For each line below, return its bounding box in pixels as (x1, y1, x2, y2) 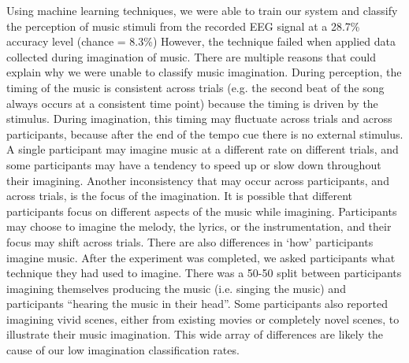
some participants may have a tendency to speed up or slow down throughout (6, 156, 381, 172)
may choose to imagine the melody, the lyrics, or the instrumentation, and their (6, 218, 392, 235)
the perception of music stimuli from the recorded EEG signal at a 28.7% (6, 17, 360, 34)
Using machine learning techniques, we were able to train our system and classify (6, 2, 398, 18)
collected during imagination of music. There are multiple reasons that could (6, 48, 376, 65)
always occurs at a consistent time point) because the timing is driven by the (6, 94, 378, 111)
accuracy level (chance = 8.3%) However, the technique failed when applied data (6, 33, 396, 50)
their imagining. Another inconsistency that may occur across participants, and (6, 172, 389, 188)
